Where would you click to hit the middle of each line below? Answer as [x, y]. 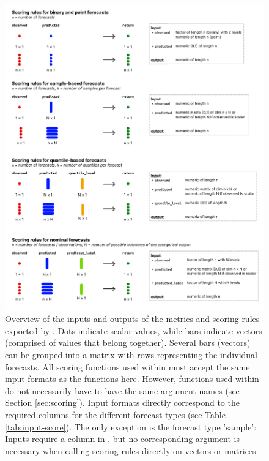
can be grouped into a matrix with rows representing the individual [131, 354]
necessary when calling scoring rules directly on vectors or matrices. [132, 450]
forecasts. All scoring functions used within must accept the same [127, 366]
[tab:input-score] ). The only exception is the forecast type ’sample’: [131, 426]
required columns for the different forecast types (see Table [115, 414]
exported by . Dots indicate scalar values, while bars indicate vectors [134, 330]
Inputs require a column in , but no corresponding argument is [122, 439]
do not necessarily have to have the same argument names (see [122, 390]
